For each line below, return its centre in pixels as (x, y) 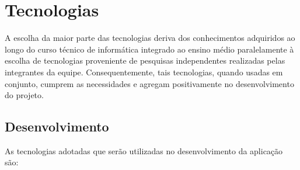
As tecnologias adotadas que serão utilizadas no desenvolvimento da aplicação (144, 150)
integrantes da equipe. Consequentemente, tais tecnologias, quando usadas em (144, 72)
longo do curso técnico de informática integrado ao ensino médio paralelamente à (149, 49)
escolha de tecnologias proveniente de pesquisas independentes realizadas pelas (145, 60)
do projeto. (24, 95)
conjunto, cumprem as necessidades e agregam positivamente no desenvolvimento (149, 83)
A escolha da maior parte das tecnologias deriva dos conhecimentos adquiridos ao (150, 38)
